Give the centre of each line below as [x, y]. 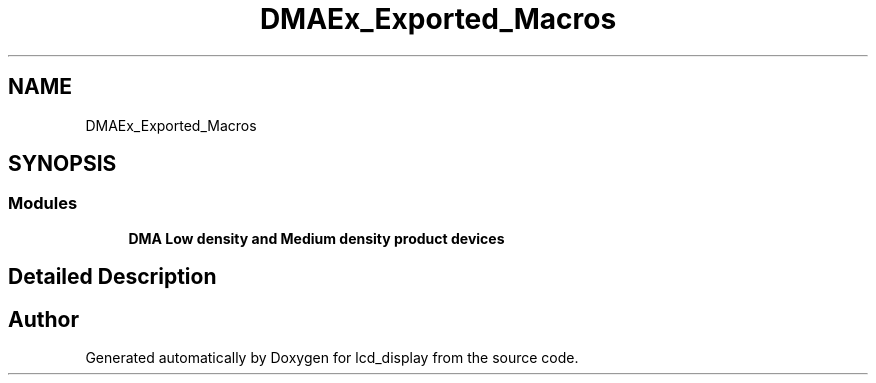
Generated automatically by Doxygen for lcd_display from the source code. [332, 358]
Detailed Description [112, 277]
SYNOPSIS [62, 164]
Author [43, 319]
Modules [43, 203]
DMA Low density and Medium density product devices [316, 238]
